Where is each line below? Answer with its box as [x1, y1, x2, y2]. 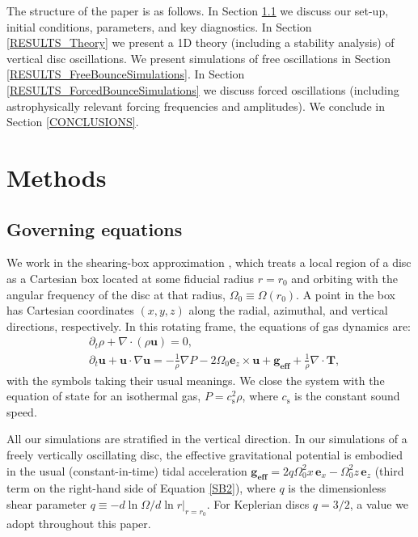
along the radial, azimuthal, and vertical [188, 302, 388, 319]
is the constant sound [293, 387, 400, 404]
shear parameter [6, 496, 87, 513]
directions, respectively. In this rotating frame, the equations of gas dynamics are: [6, 317, 411, 334]
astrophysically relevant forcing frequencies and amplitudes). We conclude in [6, 97, 385, 114]
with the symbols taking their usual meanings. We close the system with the [6, 371, 385, 388]
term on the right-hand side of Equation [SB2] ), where [6, 480, 276, 497]
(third [374, 462, 404, 479]
